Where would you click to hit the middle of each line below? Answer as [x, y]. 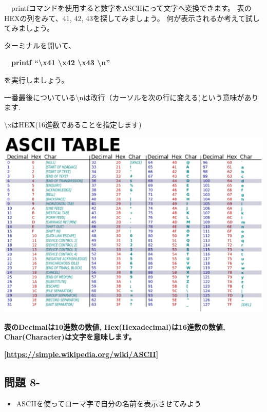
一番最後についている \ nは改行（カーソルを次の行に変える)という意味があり [131, 97]
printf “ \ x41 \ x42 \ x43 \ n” [61, 62]
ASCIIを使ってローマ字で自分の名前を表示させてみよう [109, 403]
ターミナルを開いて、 [40, 45]
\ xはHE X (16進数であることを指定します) [73, 124]
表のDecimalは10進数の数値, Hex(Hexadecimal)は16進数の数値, [115, 326]
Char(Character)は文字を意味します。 [70, 337]
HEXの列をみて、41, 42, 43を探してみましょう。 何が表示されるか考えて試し [132, 18]
